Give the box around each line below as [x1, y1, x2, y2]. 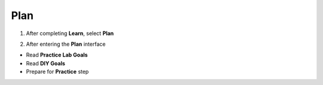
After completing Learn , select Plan [26, 30, 114, 37]
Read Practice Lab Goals [26, 51, 88, 59]
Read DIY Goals [26, 59, 66, 67]
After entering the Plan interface [26, 40, 106, 48]
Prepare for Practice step [26, 68, 89, 75]
